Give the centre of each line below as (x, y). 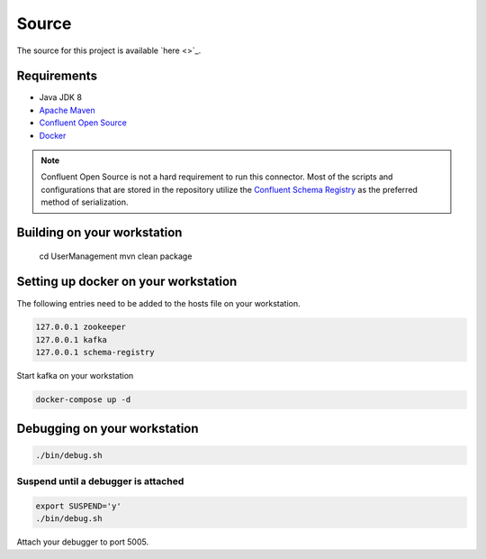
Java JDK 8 (61, 97)
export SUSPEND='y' (78, 506)
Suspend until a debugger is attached (100, 481)
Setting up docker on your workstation (127, 282)
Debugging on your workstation (108, 428)
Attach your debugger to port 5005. (82, 542)
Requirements (57, 76)
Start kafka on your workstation (75, 376)
